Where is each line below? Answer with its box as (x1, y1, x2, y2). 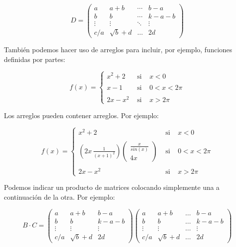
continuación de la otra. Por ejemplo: (4, 191, 115, 202)
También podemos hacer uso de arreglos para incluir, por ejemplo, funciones (4, 44, 233, 54)
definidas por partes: (4, 54, 66, 64)
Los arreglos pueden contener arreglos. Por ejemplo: (4, 110, 159, 120)
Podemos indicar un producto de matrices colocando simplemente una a (4, 182, 220, 192)
